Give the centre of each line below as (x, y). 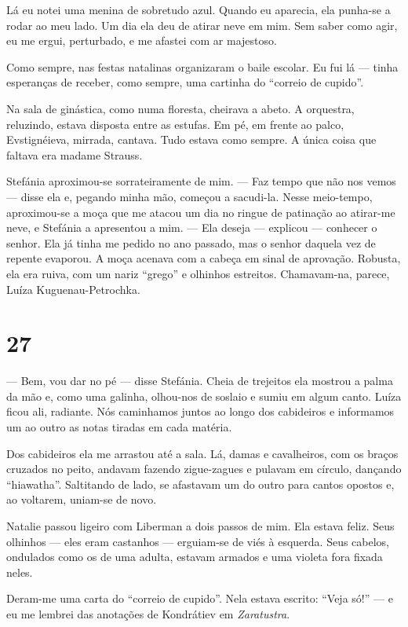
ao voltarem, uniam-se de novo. (82, 499)
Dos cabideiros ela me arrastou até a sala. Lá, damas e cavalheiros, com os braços (202, 453)
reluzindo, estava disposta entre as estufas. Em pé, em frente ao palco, (175, 124)
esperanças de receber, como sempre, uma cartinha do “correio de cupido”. (185, 82)
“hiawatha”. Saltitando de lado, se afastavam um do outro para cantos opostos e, (200, 484)
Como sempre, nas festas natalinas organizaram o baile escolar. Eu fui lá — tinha (202, 66)
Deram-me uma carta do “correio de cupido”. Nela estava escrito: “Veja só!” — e (200, 598)
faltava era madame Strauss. (75, 154)
